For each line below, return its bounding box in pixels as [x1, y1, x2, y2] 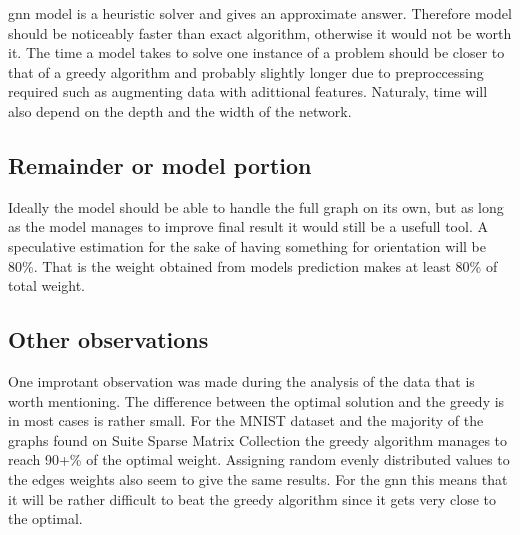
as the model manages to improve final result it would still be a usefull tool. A [8, 216, 488, 237]
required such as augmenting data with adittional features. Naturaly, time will [8, 81, 488, 102]
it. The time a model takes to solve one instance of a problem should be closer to [8, 42, 505, 63]
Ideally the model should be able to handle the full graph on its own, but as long [8, 196, 504, 217]
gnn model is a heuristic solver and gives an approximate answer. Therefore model [8, 3, 512, 23]
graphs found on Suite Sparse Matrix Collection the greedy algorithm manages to [8, 429, 508, 450]
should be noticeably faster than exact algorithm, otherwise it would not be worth [8, 22, 512, 43]
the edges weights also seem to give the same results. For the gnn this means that [8, 468, 508, 489]
